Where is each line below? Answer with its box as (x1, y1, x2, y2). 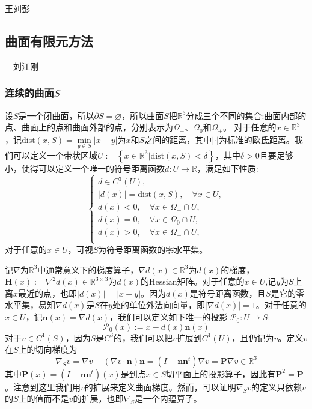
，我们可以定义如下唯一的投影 (109, 311, 228, 323)
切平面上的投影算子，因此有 (166, 367, 276, 380)
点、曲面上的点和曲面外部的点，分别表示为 (5, 121, 173, 133)
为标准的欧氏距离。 (218, 133, 295, 145)
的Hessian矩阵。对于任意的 (141, 275, 245, 288)
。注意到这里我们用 (5, 380, 81, 393)
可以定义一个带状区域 (13, 148, 97, 161)
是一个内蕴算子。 (134, 392, 202, 405)
